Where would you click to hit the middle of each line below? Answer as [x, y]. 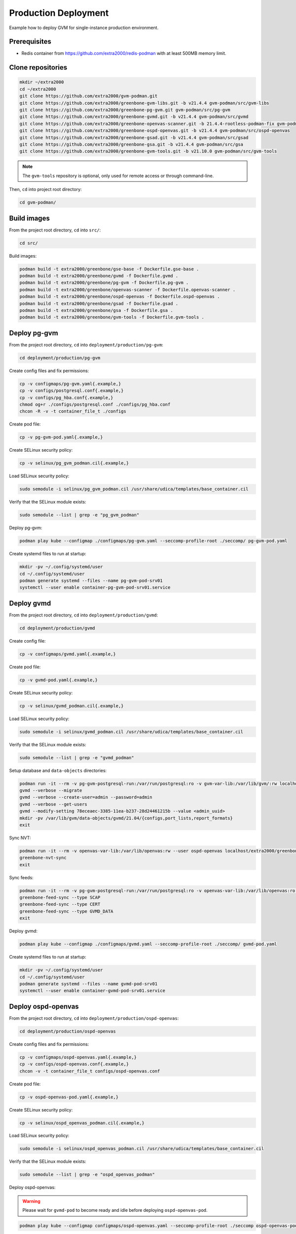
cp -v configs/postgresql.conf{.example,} [72, 391]
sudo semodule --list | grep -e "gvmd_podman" [77, 757]
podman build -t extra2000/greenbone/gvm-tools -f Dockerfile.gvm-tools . [112, 317]
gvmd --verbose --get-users [53, 804]
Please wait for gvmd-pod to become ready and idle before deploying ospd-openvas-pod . [115, 1210]
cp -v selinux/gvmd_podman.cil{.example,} [72, 706]
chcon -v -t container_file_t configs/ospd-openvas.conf [90, 1071]
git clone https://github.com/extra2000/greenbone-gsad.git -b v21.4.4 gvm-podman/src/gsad [134, 137]
